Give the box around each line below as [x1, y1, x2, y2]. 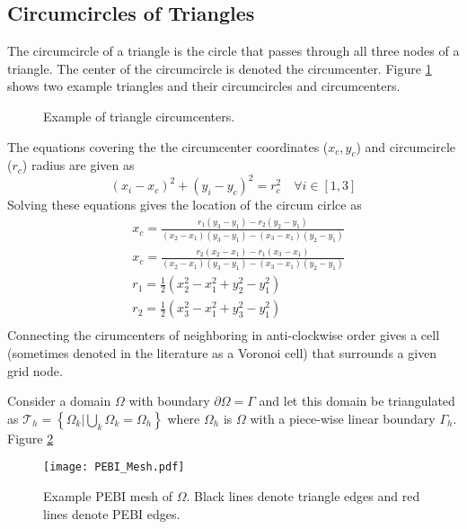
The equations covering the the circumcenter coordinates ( [7, 137, 329, 156]
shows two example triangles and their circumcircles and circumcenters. [7, 76, 401, 95]
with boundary [128, 391, 210, 410]
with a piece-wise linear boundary [250, 408, 436, 427]
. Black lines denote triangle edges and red [186, 487, 420, 506]
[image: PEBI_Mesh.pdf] [43, 461, 185, 474]
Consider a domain [7, 391, 111, 410]
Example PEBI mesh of [43, 487, 172, 506]
